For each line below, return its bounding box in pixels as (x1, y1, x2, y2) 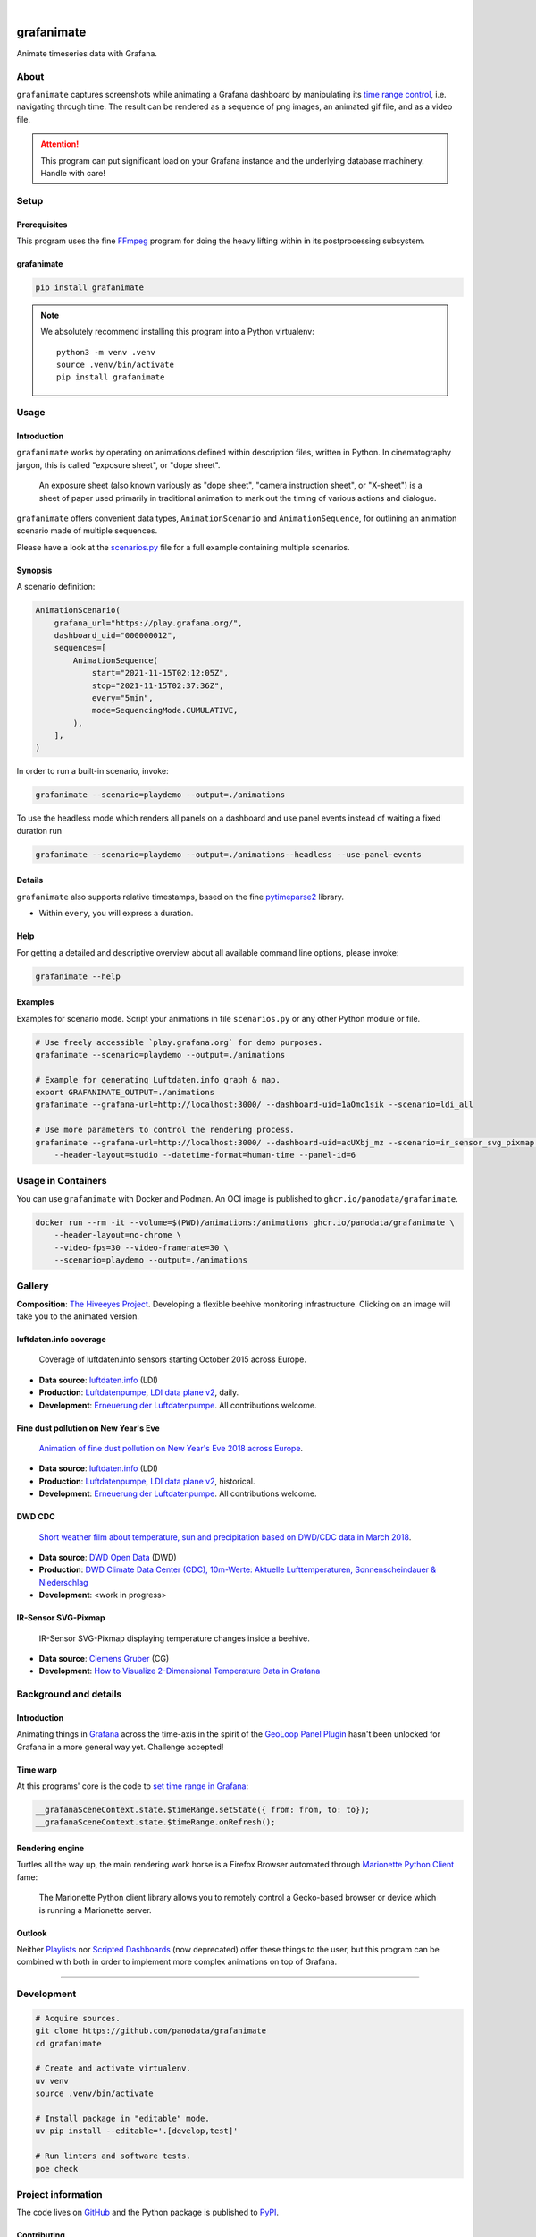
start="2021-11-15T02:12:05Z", (91, 668, 230, 678)
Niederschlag (38, 1577, 88, 1587)
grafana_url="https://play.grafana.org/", (54, 617, 243, 628)
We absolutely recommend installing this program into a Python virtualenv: (40, 327, 314, 337)
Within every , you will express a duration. (38, 908, 194, 919)
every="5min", (91, 693, 154, 702)
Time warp (16, 1764, 58, 1775)
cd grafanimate (35, 2038, 102, 2048)
